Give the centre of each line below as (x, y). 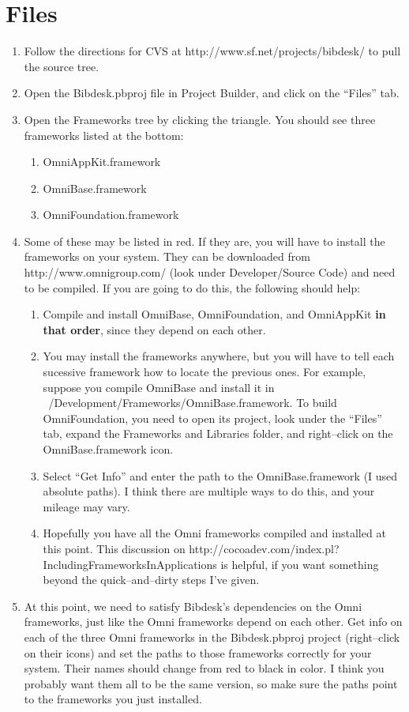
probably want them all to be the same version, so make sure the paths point (211, 683)
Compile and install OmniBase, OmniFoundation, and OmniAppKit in (214, 314)
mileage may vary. (86, 506)
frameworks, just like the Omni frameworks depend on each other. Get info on (213, 622)
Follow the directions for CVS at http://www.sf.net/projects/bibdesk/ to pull (212, 51)
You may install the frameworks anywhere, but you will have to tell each (219, 356)
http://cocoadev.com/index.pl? (264, 548)
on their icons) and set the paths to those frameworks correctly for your (198, 652)
